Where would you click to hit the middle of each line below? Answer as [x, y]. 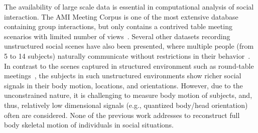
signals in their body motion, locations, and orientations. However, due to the [123, 85]
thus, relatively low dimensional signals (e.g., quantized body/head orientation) [126, 105]
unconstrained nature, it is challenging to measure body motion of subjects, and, [128, 95]
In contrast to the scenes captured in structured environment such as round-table [129, 65]
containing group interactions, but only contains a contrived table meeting [118, 26]
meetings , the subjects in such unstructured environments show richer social [123, 76]
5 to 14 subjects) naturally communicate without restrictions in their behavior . [127, 55]
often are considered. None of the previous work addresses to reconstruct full [122, 115]
